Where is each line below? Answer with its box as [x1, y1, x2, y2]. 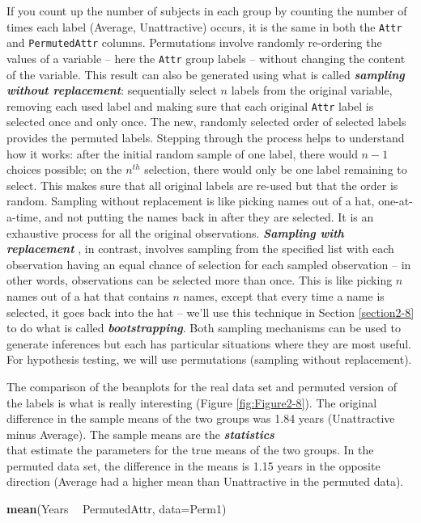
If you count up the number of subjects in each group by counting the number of [6, 2, 407, 19]
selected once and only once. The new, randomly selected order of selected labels [6, 113, 406, 130]
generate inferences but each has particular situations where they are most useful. [6, 335, 412, 352]
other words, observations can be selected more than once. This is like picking [6, 272, 393, 289]
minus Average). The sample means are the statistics [6, 425, 274, 442]
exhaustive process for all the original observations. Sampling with [6, 224, 344, 241]
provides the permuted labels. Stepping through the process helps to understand [6, 129, 405, 146]
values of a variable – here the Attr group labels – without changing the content [6, 49, 406, 66]
